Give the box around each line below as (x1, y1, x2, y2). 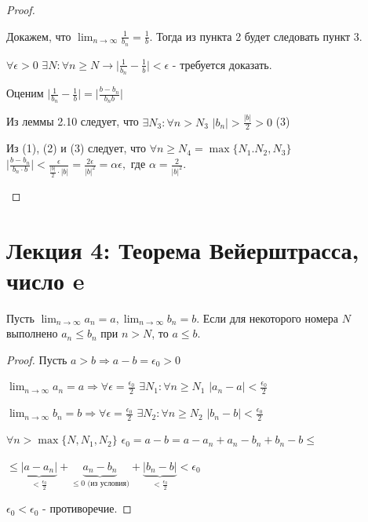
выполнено (6, 325, 58, 341)
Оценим (6, 85, 44, 101)
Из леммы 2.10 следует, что (6, 113, 139, 130)
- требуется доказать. (172, 56, 272, 72)
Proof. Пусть (6, 351, 67, 367)
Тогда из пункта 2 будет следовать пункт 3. (156, 27, 363, 44)
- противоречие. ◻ (42, 500, 132, 517)
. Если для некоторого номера (196, 309, 338, 326)
